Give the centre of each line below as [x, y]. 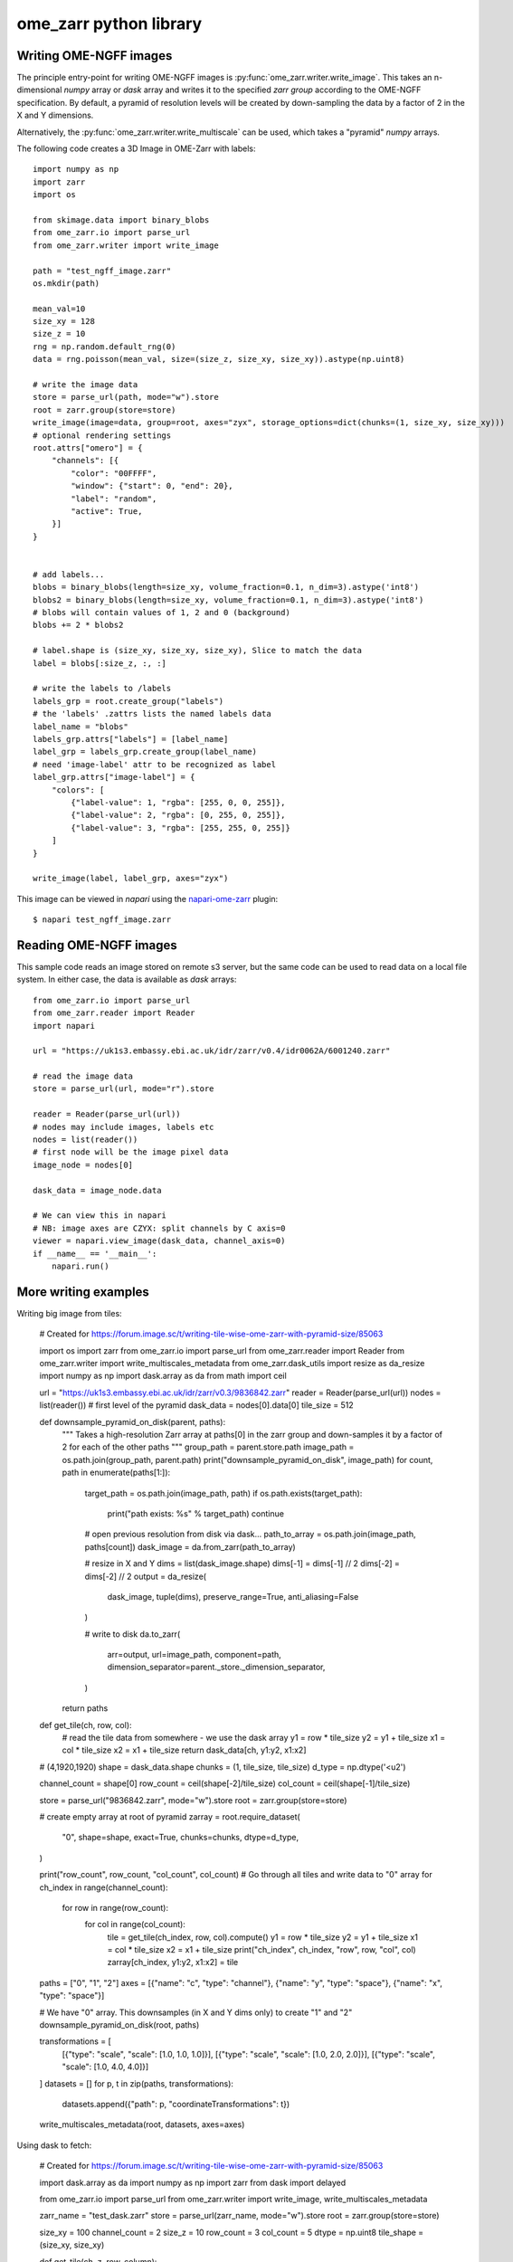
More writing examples [83, 1292]
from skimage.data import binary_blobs [121, 220]
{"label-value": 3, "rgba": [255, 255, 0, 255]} [181, 827]
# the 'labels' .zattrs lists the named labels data [152, 714]
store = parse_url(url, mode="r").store [123, 1089]
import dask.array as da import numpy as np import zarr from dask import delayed [193, 2182]
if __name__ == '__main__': [95, 1254]
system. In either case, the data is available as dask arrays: [127, 979]
